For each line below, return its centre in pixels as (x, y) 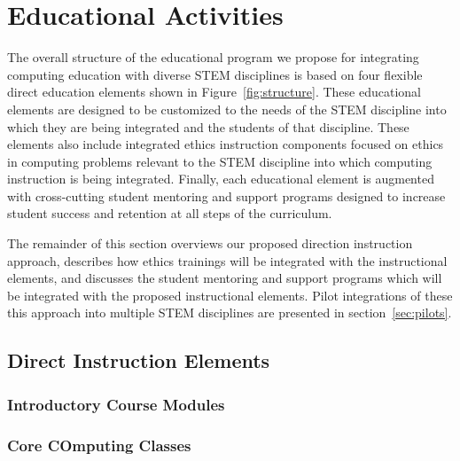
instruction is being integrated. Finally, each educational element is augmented (221, 179)
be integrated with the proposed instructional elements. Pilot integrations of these (230, 295)
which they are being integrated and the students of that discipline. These (208, 126)
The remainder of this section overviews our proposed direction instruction (210, 243)
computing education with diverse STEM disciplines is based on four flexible (215, 74)
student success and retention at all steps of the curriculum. (170, 213)
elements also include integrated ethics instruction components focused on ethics (226, 144)
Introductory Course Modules (116, 404)
